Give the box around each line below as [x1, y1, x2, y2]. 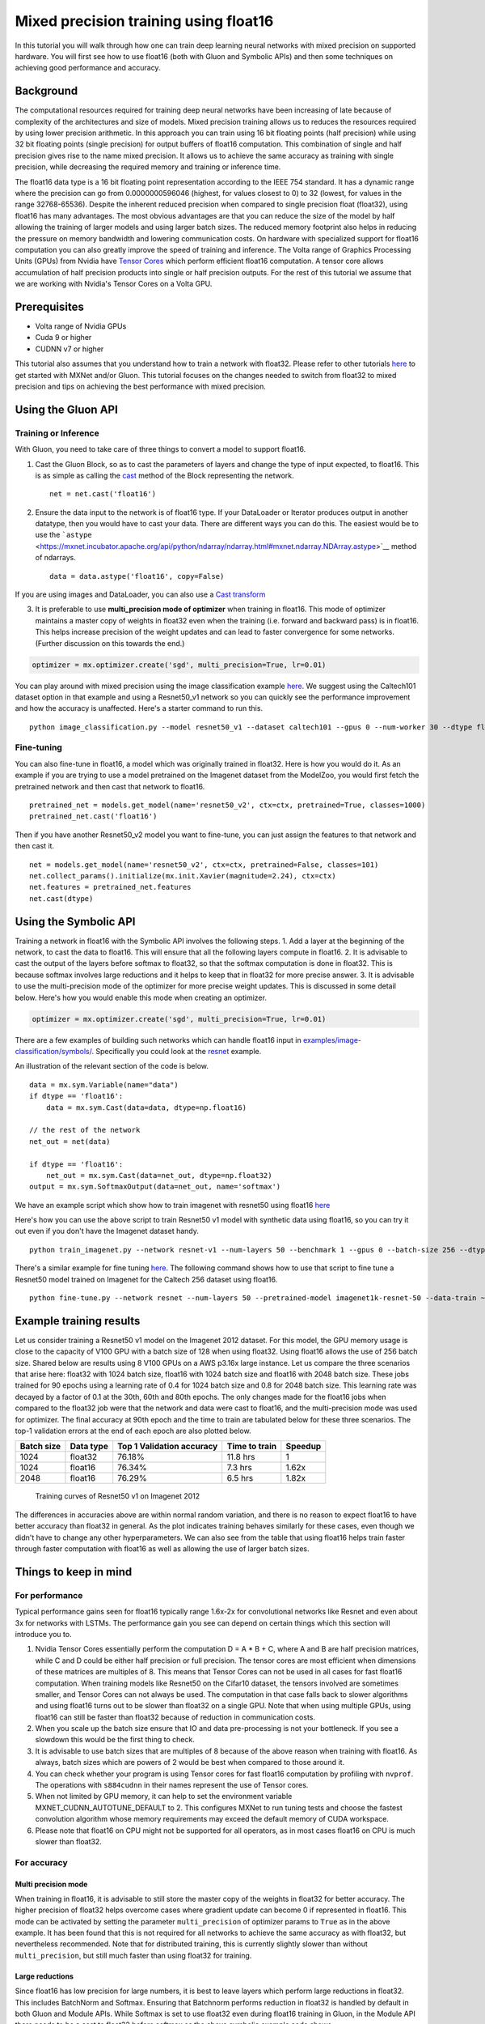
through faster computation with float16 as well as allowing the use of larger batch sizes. [15, 1544, 310, 1554]
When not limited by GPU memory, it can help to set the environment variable [35, 1792, 293, 1801]
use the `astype [35, 530, 92, 540]
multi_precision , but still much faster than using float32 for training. [15, 1950, 252, 1960]
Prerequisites [15, 300, 84, 313]
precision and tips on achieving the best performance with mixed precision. [15, 381, 267, 391]
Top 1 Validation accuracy [117, 1441, 218, 1452]
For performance [15, 1589, 83, 1601]
